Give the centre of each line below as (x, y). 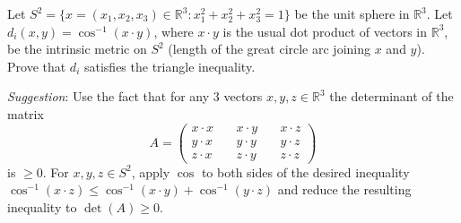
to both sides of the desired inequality (305, 172)
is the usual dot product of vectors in (325, 31)
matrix (26, 113)
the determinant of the (391, 96)
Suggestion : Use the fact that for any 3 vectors (135, 96)
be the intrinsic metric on (77, 49)
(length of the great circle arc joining (269, 49)
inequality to (42, 206)
